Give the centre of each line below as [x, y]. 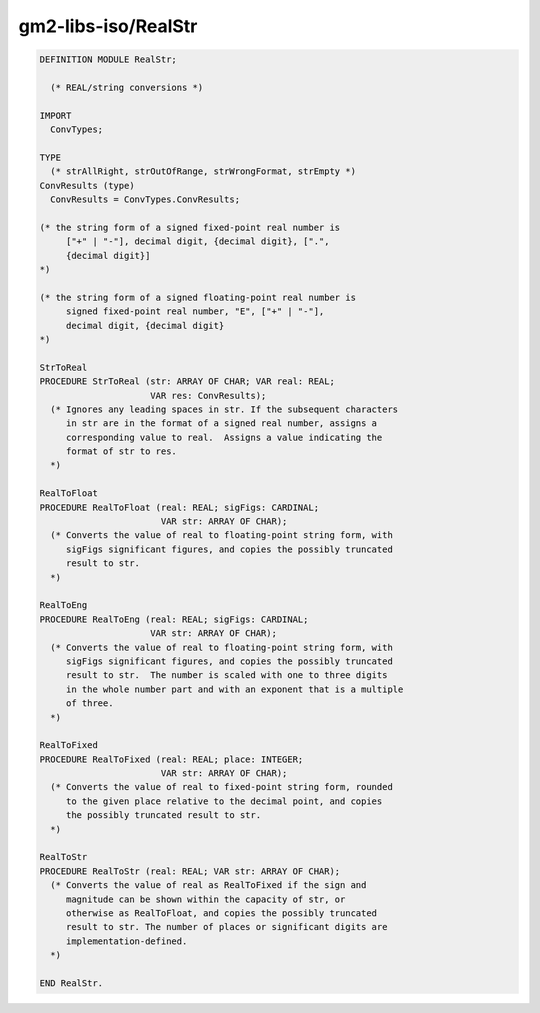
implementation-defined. [126, 941]
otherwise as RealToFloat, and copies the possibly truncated [221, 913]
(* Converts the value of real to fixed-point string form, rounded [222, 787]
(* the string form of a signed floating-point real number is [198, 297]
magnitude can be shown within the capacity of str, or [205, 899]
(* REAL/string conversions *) [127, 87]
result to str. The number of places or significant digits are [226, 927]
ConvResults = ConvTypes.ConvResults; [145, 199]
